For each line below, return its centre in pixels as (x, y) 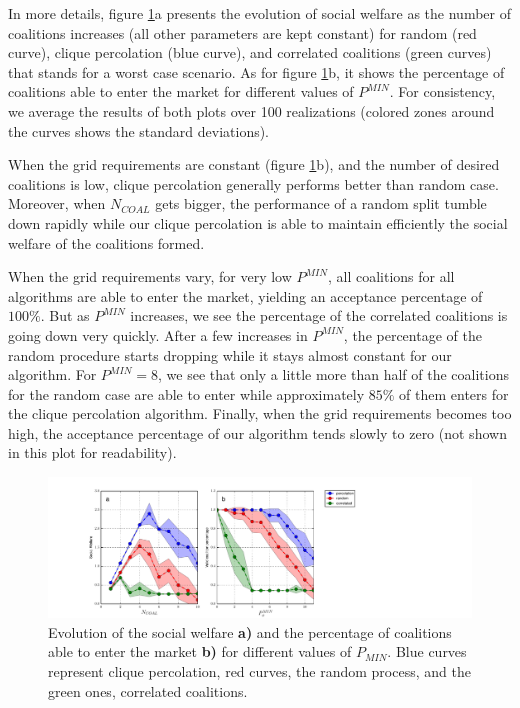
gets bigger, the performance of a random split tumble (321, 203)
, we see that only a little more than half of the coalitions (333, 374)
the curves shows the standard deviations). (139, 130)
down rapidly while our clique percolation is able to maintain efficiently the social (258, 222)
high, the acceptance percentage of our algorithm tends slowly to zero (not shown (257, 432)
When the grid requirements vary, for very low (150, 276)
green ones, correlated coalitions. (148, 690)
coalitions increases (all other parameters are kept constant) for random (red (242, 32)
